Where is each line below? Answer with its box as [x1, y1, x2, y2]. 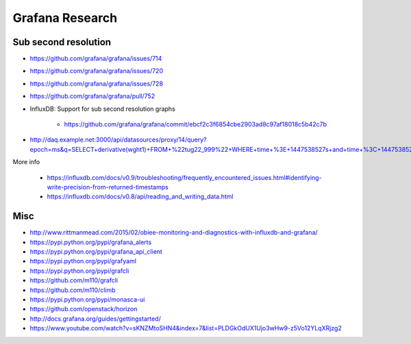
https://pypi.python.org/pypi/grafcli [29, 267, 129, 275]
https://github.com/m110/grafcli [29, 276, 119, 285]
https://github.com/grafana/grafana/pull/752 [29, 92, 155, 101]
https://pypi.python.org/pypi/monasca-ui [29, 295, 145, 304]
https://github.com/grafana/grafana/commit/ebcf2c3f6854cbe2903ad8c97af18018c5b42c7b [64, 120, 327, 129]
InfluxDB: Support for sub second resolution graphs [29, 105, 176, 113]
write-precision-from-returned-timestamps [47, 183, 169, 191]
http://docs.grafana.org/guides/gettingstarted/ [29, 315, 161, 323]
